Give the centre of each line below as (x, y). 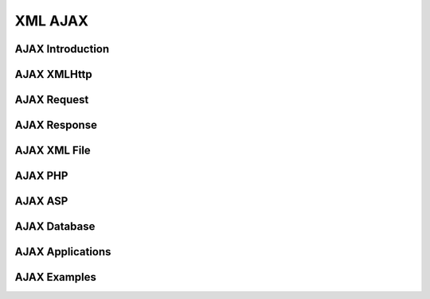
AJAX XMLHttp (54, 74)
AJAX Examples (56, 277)
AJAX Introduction (62, 49)
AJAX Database (55, 227)
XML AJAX (52, 21)
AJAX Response (56, 125)
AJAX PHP (41, 176)
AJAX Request (52, 100)
